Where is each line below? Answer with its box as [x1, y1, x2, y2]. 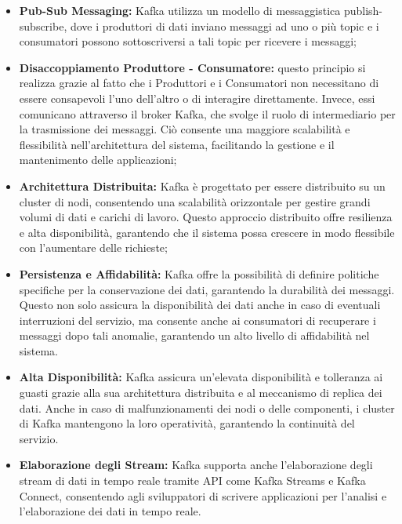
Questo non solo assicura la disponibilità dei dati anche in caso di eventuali [19, 297, 381, 313]
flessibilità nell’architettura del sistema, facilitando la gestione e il [19, 136, 335, 152]
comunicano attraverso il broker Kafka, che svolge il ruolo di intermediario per [19, 105, 396, 122]
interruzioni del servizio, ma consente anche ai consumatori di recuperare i [19, 311, 376, 328]
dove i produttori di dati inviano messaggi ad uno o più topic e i [70, 17, 379, 34]
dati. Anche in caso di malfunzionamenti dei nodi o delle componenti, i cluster [19, 399, 395, 416]
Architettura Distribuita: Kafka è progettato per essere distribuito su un [19, 177, 386, 194]
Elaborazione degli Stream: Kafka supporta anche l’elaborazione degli [19, 457, 373, 473]
